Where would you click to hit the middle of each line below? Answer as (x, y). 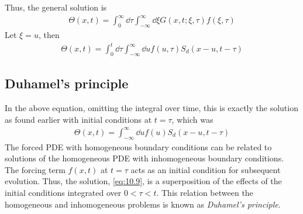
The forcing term (35, 169)
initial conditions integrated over (63, 192)
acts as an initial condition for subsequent (206, 169)
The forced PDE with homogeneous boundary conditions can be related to (138, 146)
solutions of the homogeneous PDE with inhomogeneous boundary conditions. (144, 158)
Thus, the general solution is (56, 7)
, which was (192, 119)
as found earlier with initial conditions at (78, 119)
